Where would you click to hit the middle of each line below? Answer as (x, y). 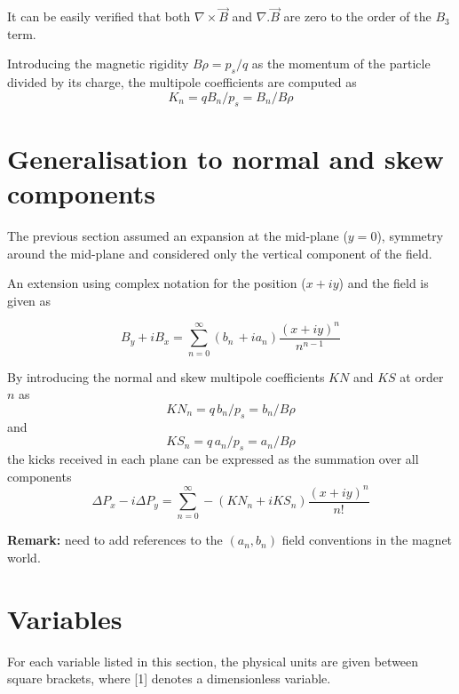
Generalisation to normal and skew (226, 158)
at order (422, 376)
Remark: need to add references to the (115, 540)
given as (29, 300)
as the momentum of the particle (341, 64)
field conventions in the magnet (367, 540)
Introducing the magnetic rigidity (98, 64)
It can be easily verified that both (99, 16)
